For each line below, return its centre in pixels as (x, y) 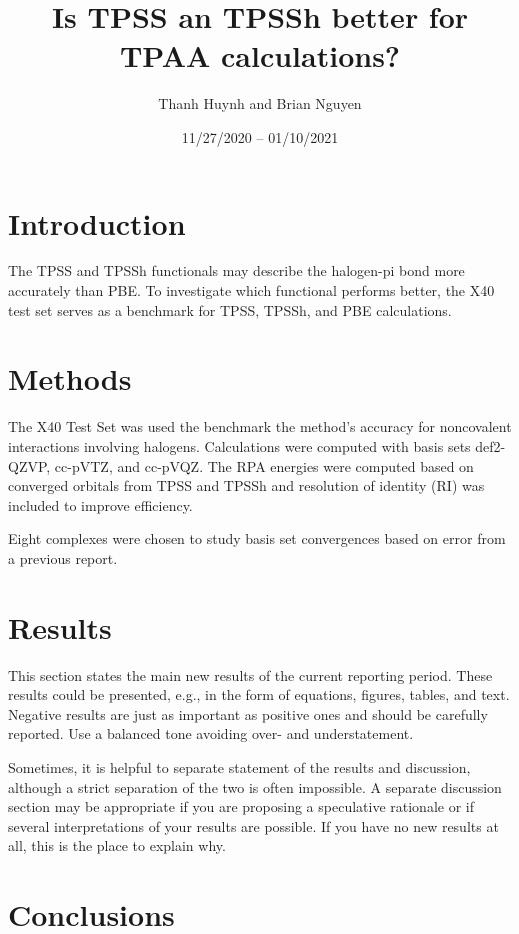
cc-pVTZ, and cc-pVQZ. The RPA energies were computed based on (264, 465)
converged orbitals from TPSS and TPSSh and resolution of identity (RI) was (246, 485)
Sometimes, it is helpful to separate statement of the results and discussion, (239, 767)
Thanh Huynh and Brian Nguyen (260, 103)
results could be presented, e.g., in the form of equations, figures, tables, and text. (259, 694)
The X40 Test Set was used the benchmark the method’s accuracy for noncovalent (260, 426)
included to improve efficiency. (100, 504)
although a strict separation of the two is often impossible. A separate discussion (255, 786)
